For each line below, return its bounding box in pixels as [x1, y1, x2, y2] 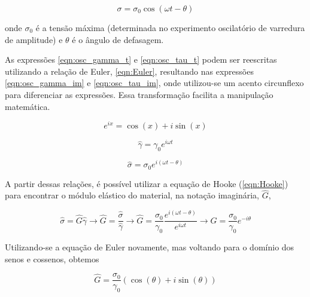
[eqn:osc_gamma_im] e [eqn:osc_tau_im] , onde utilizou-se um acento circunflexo [5, 76, 304, 89]
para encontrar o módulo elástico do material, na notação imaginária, [5, 189, 259, 201]
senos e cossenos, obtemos [5, 252, 99, 265]
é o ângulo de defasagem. [72, 33, 164, 45]
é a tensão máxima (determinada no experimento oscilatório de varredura [35, 22, 305, 33]
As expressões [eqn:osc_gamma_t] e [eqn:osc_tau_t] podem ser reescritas [5, 53, 277, 66]
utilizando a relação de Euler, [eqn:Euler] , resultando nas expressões [5, 65, 254, 77]
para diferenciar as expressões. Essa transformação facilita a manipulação [5, 88, 273, 100]
